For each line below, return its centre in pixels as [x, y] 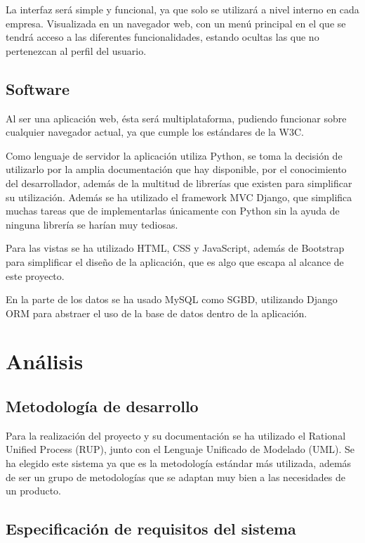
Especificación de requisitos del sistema [151, 529]
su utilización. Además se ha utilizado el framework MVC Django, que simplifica [179, 197]
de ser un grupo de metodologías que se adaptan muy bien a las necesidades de [175, 477]
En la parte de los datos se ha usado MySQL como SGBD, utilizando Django [172, 299]
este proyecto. [35, 275]
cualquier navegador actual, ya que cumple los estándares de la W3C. [155, 132]
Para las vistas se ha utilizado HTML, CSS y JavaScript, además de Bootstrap [175, 248]
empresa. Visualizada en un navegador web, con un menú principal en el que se [176, 23]
